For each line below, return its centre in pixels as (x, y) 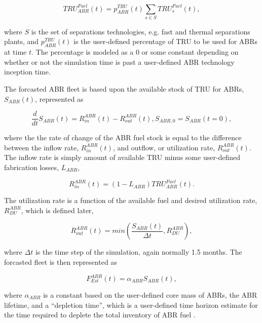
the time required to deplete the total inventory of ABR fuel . (100, 315)
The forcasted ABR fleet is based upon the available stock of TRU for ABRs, (124, 89)
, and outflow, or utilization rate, (164, 147)
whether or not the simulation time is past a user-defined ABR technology (119, 62)
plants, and (22, 41)
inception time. (27, 72)
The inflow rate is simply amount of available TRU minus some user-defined (122, 157)
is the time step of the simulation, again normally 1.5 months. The (139, 252)
